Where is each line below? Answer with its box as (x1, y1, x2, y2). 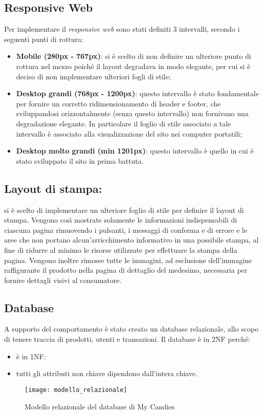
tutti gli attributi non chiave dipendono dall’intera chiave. (16, 368, 198, 379)
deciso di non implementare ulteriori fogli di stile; (16, 71, 171, 81)
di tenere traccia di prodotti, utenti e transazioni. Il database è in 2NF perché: (4, 334, 250, 344)
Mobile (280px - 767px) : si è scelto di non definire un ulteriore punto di (16, 51, 251, 61)
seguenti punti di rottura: (4, 33, 83, 44)
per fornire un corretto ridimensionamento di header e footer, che (16, 98, 221, 108)
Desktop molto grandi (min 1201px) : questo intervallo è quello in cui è (16, 145, 254, 156)
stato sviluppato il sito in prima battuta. (16, 155, 144, 166)
